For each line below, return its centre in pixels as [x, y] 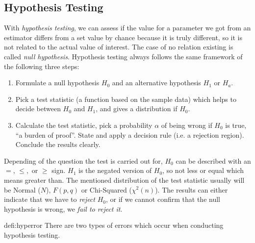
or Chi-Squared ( [106, 189]
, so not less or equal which [203, 170]
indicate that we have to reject [50, 199]
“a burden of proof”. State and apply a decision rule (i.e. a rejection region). [130, 134]
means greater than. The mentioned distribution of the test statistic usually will [124, 180]
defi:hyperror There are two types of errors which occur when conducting [114, 225]
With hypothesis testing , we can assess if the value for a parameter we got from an [127, 28]
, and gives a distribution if [137, 109]
